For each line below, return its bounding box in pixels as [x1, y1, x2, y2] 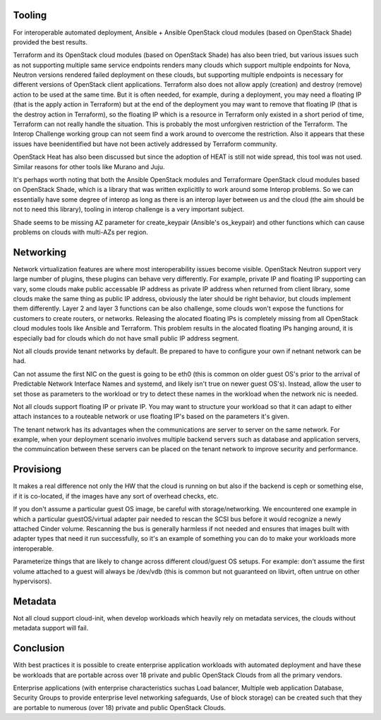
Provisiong [13, 463, 62, 475]
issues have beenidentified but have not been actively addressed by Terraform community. [13, 140, 278, 148]
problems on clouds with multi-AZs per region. [13, 228, 148, 236]
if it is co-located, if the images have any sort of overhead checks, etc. [13, 492, 219, 500]
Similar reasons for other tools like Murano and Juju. [13, 162, 165, 171]
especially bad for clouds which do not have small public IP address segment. [13, 334, 240, 342]
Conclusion [13, 642, 65, 654]
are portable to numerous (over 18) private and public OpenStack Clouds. [13, 703, 226, 712]
